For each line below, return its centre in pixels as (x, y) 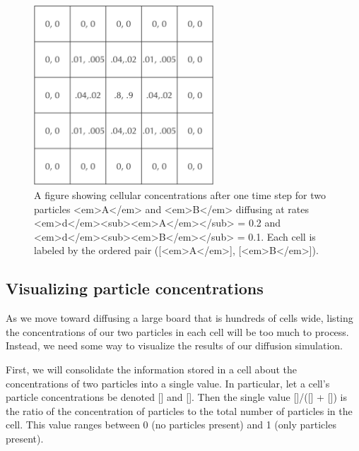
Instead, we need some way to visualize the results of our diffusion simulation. (174, 345)
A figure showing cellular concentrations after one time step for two (180, 194)
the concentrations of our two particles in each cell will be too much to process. (177, 331)
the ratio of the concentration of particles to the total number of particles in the (179, 410)
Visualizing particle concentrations (135, 288)
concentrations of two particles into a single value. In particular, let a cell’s (168, 383)
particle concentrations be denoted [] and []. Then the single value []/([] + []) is (176, 397)
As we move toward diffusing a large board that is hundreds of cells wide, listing (179, 318)
